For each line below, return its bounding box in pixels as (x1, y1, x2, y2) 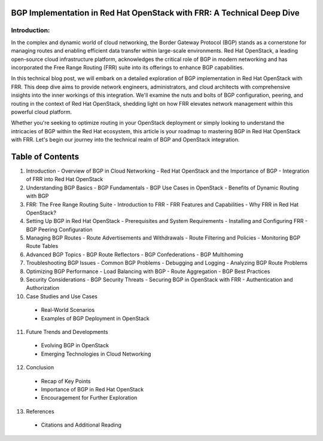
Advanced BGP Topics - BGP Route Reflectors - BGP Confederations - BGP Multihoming (26, 251, 243, 258)
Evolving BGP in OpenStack (41, 342, 109, 349)
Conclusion (26, 364, 54, 371)
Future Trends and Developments (26, 329, 108, 335)
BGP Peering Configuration (26, 226, 93, 233)
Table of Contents (11, 151, 80, 161)
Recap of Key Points (41, 377, 91, 385)
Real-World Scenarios (41, 307, 95, 314)
